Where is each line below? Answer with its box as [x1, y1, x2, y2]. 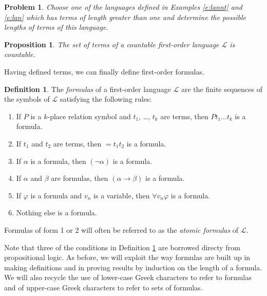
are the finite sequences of [181, 83, 263, 94]
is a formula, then [30, 155, 86, 166]
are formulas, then [51, 173, 108, 183]
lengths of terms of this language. [4, 22, 108, 32]
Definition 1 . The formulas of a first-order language [4, 83, 171, 94]
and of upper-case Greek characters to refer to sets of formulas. [4, 282, 203, 292]
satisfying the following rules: [60, 94, 152, 104]
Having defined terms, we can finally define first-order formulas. [4, 66, 204, 77]
